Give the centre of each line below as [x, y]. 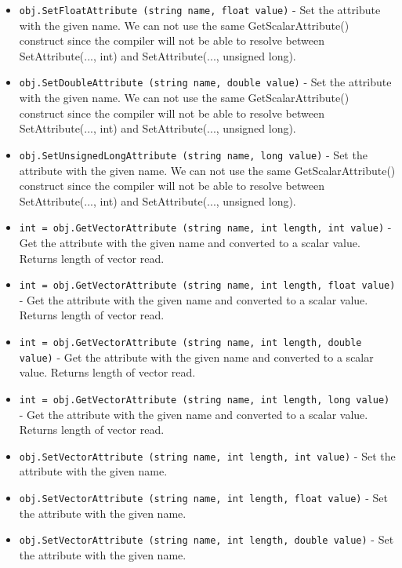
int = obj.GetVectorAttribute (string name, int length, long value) [205, 400]
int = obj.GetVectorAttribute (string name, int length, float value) [207, 286]
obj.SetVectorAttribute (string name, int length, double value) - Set [206, 539]
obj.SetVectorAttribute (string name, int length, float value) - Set [203, 497]
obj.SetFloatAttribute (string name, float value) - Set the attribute [200, 9]
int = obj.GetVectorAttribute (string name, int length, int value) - [205, 227]
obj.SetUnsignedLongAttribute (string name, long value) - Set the [193, 154]
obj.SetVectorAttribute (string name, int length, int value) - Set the [207, 455]
